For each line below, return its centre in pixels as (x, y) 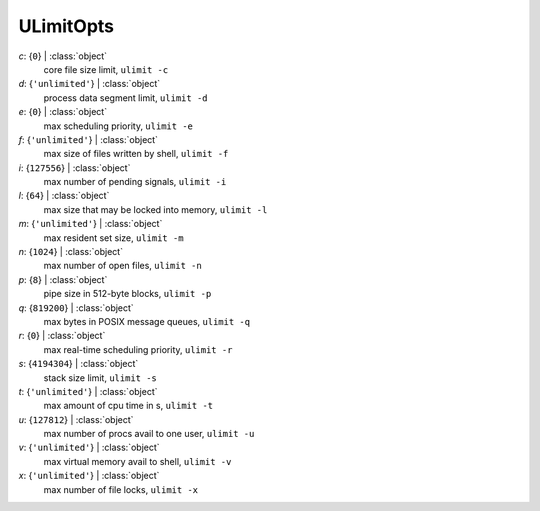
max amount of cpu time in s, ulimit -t (128, 406)
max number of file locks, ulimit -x (121, 489)
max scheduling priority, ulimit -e (118, 126)
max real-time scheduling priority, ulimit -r (138, 349)
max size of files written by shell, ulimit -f (136, 154)
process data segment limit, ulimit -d (125, 97)
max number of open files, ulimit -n (122, 266)
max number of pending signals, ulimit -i (135, 182)
